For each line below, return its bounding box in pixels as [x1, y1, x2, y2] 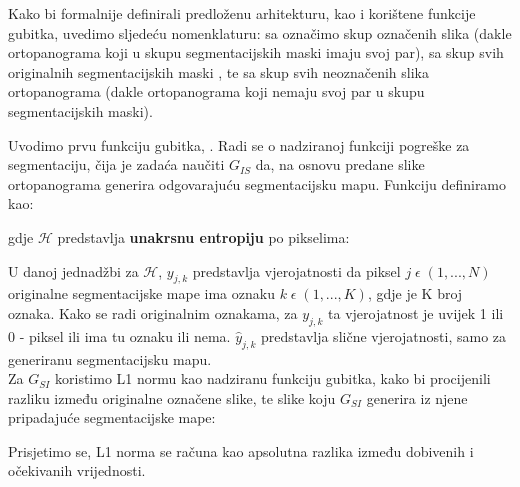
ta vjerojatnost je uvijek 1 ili [328, 302, 504, 323]
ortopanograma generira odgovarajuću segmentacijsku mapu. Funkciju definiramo [8, 173, 507, 194]
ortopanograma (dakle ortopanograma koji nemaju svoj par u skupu [8, 81, 425, 102]
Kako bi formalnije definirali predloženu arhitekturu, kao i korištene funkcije [8, 3, 476, 23]
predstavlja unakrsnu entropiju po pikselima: [57, 226, 350, 247]
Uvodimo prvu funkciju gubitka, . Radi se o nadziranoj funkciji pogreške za [8, 134, 470, 155]
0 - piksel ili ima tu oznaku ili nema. [8, 325, 231, 346]
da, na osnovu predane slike [255, 154, 425, 175]
